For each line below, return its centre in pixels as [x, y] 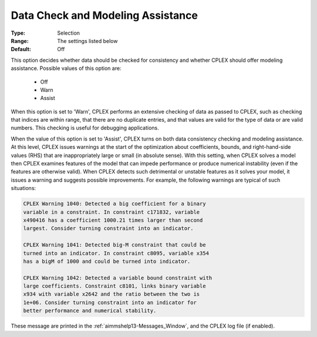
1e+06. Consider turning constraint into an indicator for [110, 302]
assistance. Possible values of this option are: [66, 68]
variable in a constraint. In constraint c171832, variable [112, 212]
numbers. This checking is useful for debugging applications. [85, 128]
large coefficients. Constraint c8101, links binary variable [114, 286]
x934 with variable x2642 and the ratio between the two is [112, 294]
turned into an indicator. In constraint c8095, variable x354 [116, 253]
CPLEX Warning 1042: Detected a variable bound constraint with [118, 278]
